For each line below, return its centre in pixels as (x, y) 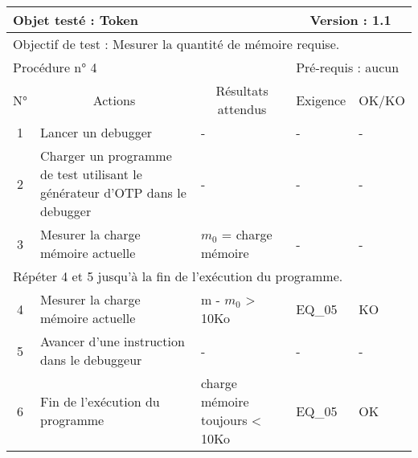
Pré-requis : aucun (348, 67)
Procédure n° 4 (55, 67)
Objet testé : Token (76, 20)
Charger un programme (106, 155)
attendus (242, 109)
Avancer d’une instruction (113, 341)
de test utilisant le (91, 174)
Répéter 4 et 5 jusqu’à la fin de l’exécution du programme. (178, 276)
